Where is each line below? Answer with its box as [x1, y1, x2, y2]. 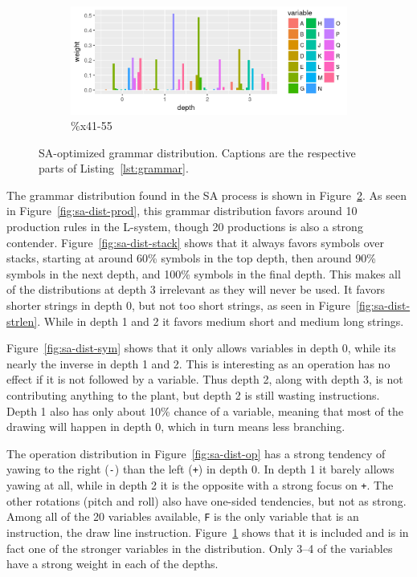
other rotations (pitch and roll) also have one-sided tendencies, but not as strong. [6, 492, 407, 509]
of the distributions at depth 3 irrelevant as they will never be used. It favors [6, 281, 386, 298]
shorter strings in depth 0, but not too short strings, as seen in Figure [6, 297, 351, 314]
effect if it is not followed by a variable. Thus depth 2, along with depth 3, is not [6, 371, 403, 388]
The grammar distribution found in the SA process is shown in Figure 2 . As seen [6, 186, 407, 203]
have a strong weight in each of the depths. [6, 555, 219, 572]
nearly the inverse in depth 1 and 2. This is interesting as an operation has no [6, 355, 390, 372]
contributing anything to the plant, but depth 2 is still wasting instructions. [6, 387, 380, 404]
